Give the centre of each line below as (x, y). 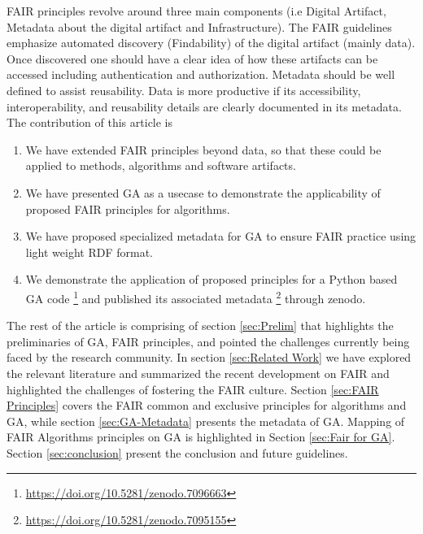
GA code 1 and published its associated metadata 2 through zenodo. (196, 297)
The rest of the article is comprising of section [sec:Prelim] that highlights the (200, 326)
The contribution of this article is (90, 122)
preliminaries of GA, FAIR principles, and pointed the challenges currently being (208, 341)
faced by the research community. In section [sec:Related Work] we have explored (209, 357)
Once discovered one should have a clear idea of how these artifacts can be (192, 58)
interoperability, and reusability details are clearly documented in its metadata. (204, 106)
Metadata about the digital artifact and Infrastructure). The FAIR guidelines (199, 26)
